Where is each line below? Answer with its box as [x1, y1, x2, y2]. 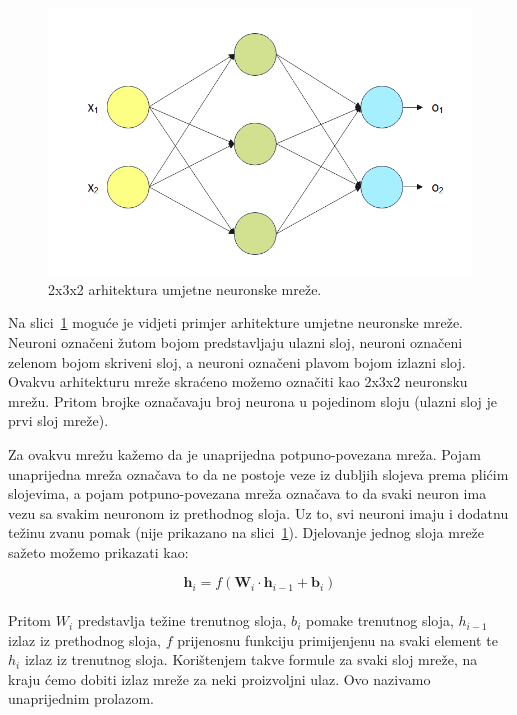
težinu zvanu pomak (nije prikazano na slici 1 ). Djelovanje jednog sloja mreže [8, 522, 485, 543]
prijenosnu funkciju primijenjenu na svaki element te [177, 629, 498, 650]
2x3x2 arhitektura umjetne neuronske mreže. [48, 278, 322, 299]
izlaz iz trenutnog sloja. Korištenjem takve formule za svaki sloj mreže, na [24, 649, 478, 670]
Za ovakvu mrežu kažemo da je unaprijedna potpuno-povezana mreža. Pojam [8, 443, 481, 464]
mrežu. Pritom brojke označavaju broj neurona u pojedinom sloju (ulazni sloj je [8, 390, 498, 411]
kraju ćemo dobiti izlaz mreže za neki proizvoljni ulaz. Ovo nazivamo [8, 668, 431, 689]
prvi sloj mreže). [8, 410, 109, 431]
